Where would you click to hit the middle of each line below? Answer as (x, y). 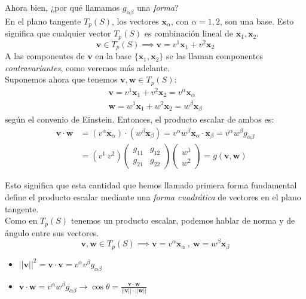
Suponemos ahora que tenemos (61, 79)
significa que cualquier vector (58, 33)
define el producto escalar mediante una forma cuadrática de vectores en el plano (153, 197)
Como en (21, 220)
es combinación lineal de (189, 33)
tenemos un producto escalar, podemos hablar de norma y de (183, 220)
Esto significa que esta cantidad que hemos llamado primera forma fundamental (151, 185)
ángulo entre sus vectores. (52, 232)
